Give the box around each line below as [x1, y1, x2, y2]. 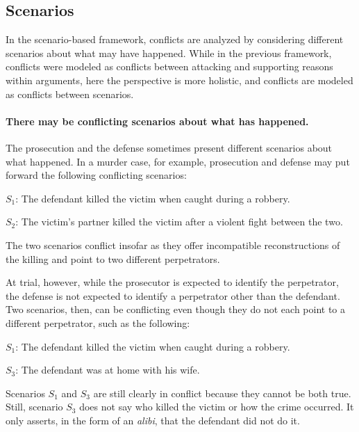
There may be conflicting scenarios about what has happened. [6, 113, 309, 128]
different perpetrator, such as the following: [6, 315, 190, 330]
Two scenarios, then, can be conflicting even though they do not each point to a [6, 302, 346, 317]
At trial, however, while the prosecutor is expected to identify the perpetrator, [6, 275, 339, 289]
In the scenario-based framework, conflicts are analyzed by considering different [6, 32, 344, 47]
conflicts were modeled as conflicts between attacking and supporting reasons [6, 59, 333, 74]
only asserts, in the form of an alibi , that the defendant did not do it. [6, 413, 300, 427]
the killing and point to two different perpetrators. [6, 251, 220, 266]
